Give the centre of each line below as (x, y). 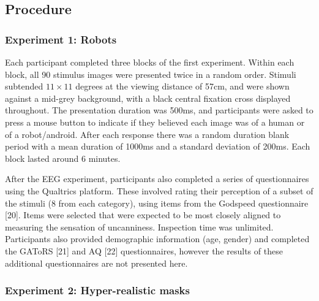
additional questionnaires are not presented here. (96, 263)
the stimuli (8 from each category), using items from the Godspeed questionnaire (157, 203)
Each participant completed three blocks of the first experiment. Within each (150, 62)
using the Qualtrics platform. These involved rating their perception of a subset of (159, 190)
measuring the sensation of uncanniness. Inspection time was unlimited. (139, 227)
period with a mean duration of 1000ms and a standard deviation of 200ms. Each (158, 146)
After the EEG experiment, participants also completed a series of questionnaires (157, 179)
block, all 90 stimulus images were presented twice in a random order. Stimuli (151, 74)
